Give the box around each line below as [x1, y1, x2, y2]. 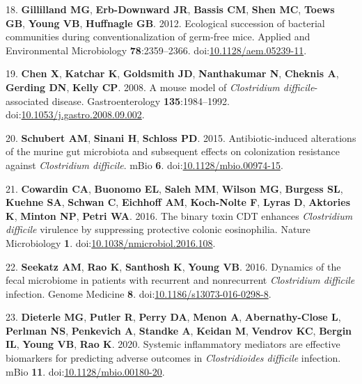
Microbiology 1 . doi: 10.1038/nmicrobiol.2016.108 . [6, 235, 216, 250]
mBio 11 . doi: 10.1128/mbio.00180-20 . [6, 364, 165, 378]
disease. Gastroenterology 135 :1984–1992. [52, 93, 230, 108]
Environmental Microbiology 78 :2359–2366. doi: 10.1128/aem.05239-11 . [6, 42, 307, 57]
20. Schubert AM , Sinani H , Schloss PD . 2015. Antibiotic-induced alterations [6, 130, 356, 145]
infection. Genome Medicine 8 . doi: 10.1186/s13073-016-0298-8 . [6, 286, 271, 301]
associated [6, 93, 49, 108]
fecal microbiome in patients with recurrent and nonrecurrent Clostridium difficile [6, 273, 355, 287]
